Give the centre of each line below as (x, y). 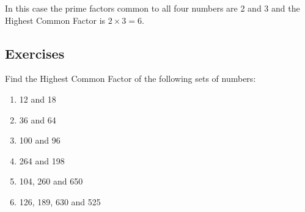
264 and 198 (42, 160)
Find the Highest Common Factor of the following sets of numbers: (130, 79)
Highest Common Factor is (55, 20)
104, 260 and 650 (51, 181)
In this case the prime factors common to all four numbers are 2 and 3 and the (152, 8)
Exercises (35, 53)
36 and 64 (38, 119)
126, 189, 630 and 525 (60, 201)
